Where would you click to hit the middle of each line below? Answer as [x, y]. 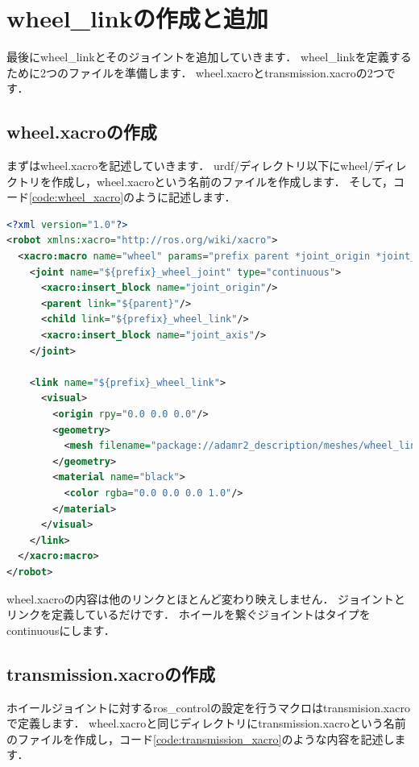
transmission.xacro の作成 [111, 673]
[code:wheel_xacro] [77, 197]
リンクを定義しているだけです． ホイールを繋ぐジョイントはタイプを [189, 614]
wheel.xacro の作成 [82, 132]
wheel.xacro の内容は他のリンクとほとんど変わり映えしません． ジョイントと [206, 598]
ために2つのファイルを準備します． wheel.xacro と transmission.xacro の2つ [195, 72]
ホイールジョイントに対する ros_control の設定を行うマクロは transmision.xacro [208, 707]
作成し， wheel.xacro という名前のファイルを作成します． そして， [222, 181]
